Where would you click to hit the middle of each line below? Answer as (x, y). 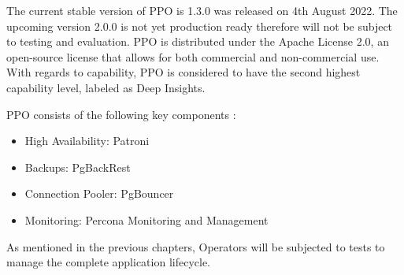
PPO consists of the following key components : (121, 114)
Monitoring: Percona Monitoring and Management (146, 219)
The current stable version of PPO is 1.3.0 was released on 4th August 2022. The (202, 10)
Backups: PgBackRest (78, 167)
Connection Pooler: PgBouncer (99, 193)
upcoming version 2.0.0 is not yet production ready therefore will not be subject (200, 26)
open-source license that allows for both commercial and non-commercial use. (193, 56)
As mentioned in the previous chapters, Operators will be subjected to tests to (196, 246)
